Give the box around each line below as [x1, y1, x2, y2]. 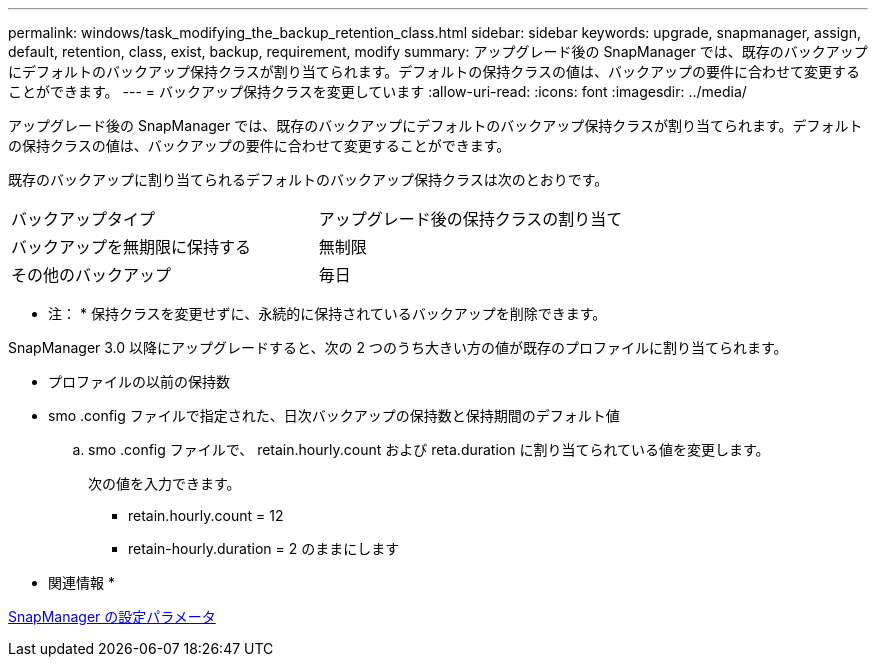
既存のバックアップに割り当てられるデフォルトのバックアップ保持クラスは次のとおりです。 [8, 171, 609, 188]
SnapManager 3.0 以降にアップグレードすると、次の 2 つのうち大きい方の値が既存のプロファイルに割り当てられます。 [8, 339, 788, 356]
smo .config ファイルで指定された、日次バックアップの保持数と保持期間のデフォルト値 [48, 407, 620, 424]
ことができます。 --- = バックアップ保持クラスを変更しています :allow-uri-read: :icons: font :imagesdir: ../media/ [8, 83, 747, 100]
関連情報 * [48, 574, 115, 591]
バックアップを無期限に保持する [11, 237, 252, 257]
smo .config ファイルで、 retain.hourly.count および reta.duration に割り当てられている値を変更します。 [88, 441, 770, 458]
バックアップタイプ [11, 209, 156, 229]
